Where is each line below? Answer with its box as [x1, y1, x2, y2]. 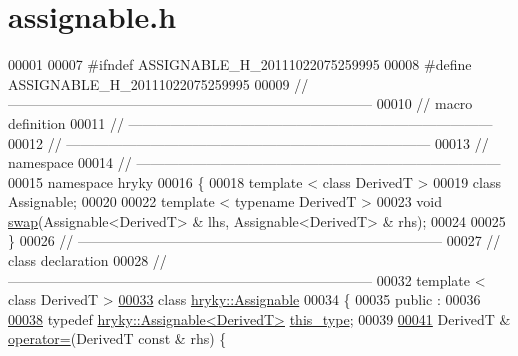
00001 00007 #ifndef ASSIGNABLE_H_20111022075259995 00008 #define [8, 54, 472, 75]
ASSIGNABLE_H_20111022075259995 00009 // [8, 73, 309, 94]
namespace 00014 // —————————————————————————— [8, 152, 501, 173]
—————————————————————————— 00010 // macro [8, 93, 473, 114]
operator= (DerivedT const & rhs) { [8, 328, 227, 349]
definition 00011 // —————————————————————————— [8, 112, 493, 133]
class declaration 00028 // [8, 250, 167, 271]
